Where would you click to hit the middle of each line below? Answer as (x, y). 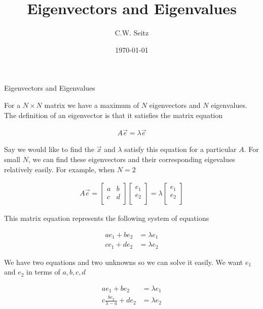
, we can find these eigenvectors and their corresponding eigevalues (131, 159)
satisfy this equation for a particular (180, 149)
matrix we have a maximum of (92, 105)
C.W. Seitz (132, 33)
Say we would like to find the (49, 149)
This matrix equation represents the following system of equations (107, 218)
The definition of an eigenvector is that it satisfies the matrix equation (114, 115)
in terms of (43, 272)
